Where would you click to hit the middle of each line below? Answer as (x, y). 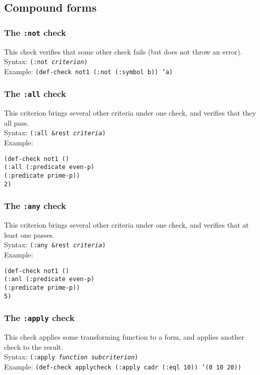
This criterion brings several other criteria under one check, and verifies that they (130, 113)
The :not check (35, 32)
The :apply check (39, 318)
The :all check (35, 94)
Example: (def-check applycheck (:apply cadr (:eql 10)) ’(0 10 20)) (123, 366)
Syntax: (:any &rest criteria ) (55, 245)
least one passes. (29, 234)
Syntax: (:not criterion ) (46, 61)
